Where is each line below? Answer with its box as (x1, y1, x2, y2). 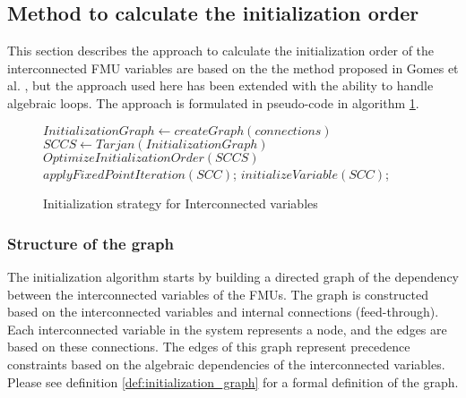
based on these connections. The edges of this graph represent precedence (7, 337, 410, 356)
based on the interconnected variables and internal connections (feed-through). (7, 302, 439, 321)
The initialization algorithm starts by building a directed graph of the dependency (7, 267, 459, 285)
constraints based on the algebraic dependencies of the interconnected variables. (7, 354, 445, 373)
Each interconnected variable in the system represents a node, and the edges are (7, 319, 447, 338)
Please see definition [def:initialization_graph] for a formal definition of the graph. (7, 372, 459, 391)
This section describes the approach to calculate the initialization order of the (7, 41, 435, 60)
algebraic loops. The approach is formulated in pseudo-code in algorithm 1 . (7, 93, 419, 112)
